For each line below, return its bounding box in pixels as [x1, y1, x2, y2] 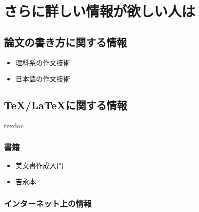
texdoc [4, 120, 24, 130]
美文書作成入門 [15, 160, 63, 170]
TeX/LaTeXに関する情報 [4, 97, 127, 113]
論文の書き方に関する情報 [4, 34, 127, 49]
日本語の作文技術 [15, 74, 70, 84]
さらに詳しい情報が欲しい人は [4, 1, 196, 21]
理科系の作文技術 [15, 57, 70, 67]
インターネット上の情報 [4, 197, 92, 209]
